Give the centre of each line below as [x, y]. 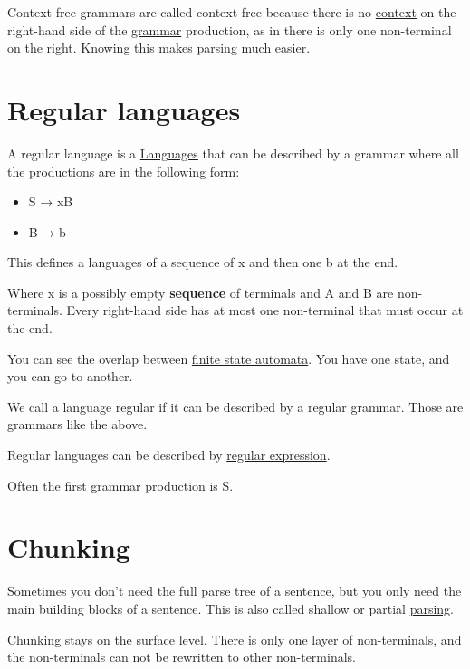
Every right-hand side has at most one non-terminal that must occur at [265, 310]
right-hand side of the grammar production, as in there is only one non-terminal [230, 29]
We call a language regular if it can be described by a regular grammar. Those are [235, 406]
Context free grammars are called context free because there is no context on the [232, 12]
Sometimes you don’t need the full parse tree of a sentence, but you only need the [235, 591]
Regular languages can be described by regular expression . [169, 455]
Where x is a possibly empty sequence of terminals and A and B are [201, 292]
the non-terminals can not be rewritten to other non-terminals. [182, 657]
